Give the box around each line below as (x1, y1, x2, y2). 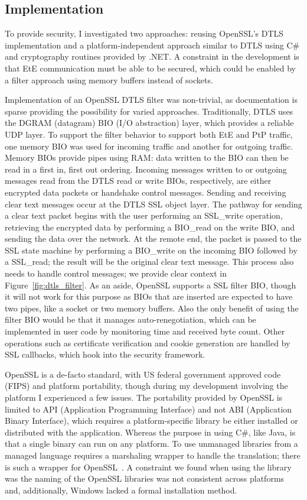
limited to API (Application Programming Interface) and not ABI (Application (5, 402, 292, 415)
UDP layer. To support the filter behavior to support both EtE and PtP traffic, (5, 128, 293, 140)
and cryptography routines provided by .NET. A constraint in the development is (5, 50, 299, 63)
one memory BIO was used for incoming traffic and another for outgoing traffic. (5, 139, 293, 152)
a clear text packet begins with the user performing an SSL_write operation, (5, 209, 283, 222)
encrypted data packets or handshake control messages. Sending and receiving (5, 186, 286, 198)
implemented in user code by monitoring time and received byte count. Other (5, 325, 285, 337)
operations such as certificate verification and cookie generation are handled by (5, 336, 290, 349)
